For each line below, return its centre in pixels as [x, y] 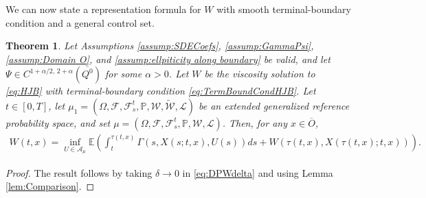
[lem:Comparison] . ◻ [50, 186]
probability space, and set [58, 122]
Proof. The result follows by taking [79, 172]
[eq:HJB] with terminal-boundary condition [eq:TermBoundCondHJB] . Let [161, 91]
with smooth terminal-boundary [284, 9]
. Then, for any [255, 122]
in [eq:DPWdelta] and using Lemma [258, 172]
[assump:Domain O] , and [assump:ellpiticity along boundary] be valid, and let [168, 59]
